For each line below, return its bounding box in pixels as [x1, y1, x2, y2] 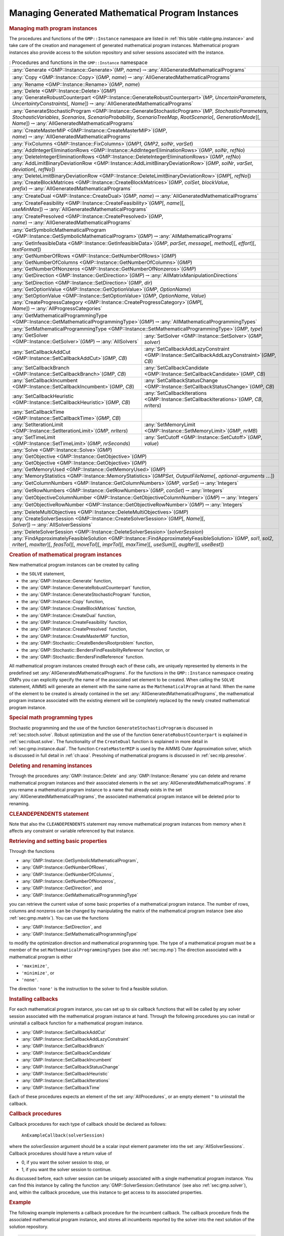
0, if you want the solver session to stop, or [21, 1159, 109, 1165]
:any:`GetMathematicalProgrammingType [12, 312, 107, 319]
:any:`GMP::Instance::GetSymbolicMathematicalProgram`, [21, 857, 139, 863]
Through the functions [9, 848, 55, 854]
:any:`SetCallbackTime [12, 408, 65, 415]
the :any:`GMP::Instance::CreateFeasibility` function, [21, 619, 128, 625]
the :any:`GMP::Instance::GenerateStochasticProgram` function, [21, 591, 151, 598]
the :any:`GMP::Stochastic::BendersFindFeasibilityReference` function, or [21, 647, 170, 653]
